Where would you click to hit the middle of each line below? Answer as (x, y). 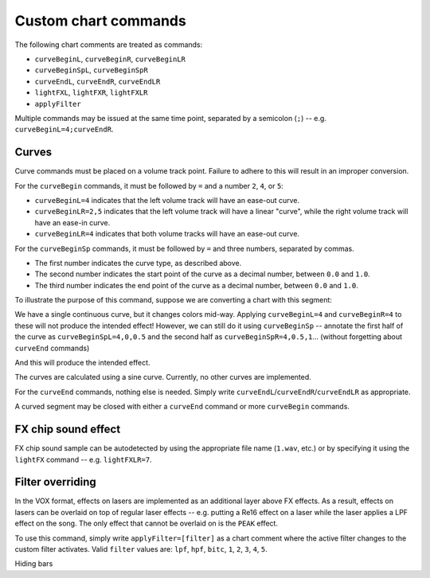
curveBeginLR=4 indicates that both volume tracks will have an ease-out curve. (167, 234)
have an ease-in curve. (72, 222)
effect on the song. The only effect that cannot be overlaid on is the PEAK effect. (147, 523)
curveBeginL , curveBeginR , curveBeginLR (110, 59)
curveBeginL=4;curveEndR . (64, 129)
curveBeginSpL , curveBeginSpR (92, 70)
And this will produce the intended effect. (82, 363)
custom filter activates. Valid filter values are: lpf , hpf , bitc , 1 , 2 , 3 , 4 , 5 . (141, 549)
